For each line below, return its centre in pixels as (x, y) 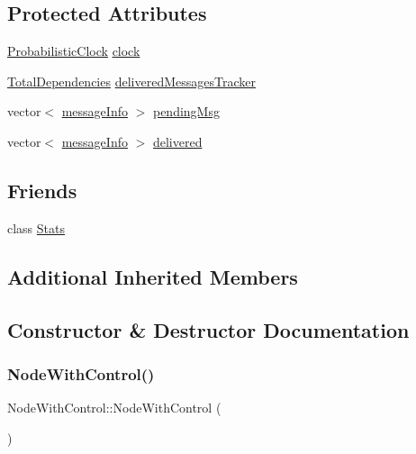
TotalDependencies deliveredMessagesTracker (131, 81)
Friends (42, 190)
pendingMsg (186, 111)
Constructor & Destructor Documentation (208, 329)
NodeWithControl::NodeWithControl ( (114, 408)
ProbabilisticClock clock (74, 51)
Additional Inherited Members (153, 276)
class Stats (36, 227)
